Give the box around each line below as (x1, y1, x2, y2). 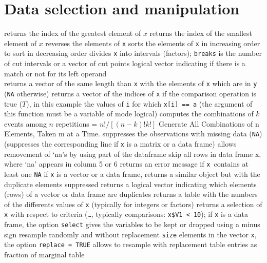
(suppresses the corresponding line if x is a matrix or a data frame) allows (4, 138, 237, 149)
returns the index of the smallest (149, 28, 253, 38)
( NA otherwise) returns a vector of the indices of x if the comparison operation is (4, 88, 257, 98)
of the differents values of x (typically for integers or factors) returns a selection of (4, 198, 262, 209)
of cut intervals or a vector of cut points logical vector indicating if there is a (4, 58, 245, 69)
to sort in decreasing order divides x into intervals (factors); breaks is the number (4, 48, 262, 58)
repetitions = (55, 118, 98, 129)
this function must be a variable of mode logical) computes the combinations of (4, 108, 254, 119)
